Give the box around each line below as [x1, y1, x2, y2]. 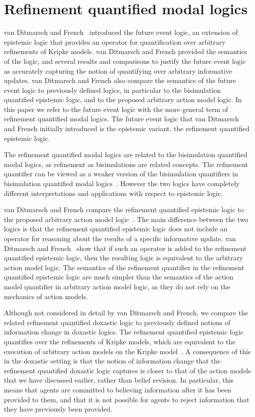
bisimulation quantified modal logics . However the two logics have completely [4, 178, 240, 189]
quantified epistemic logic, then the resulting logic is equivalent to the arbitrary [4, 252, 243, 263]
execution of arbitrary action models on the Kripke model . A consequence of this [4, 346, 251, 356]
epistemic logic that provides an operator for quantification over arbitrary [4, 36, 226, 47]
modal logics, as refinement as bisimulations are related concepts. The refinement [4, 159, 248, 169]
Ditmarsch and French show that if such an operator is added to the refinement [4, 243, 247, 253]
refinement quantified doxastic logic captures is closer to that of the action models [4, 365, 251, 375]
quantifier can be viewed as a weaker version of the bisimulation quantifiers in [4, 168, 238, 179]
